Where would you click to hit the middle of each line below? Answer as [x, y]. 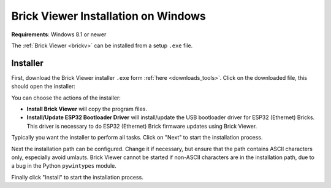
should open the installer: [44, 87]
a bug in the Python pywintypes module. [64, 166]
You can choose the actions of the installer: [66, 98]
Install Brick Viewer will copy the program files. [87, 109]
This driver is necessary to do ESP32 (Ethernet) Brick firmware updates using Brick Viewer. [142, 126]
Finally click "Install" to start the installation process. [77, 177]
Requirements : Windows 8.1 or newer [59, 34]
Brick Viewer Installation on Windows [109, 16]
